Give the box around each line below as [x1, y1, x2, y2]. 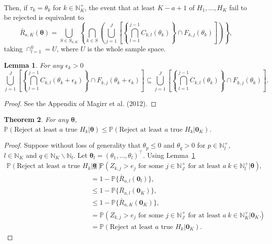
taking [4, 44, 23, 54]
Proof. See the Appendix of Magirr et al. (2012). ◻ [4, 98, 157, 108]
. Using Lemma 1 [143, 150, 195, 160]
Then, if [4, 2, 28, 12]
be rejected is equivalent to [4, 12, 84, 22]
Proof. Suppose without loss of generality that [4, 140, 141, 150]
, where [56, 44, 79, 54]
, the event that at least [85, 2, 155, 12]
